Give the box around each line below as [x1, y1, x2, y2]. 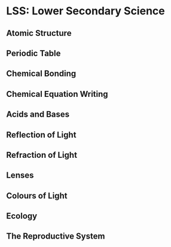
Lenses [6, 170, 34, 181]
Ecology [6, 211, 38, 221]
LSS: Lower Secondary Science [6, 4, 166, 18]
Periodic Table [6, 48, 61, 58]
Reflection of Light [6, 130, 77, 140]
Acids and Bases [6, 109, 70, 120]
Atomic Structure [6, 28, 72, 38]
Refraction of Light [6, 150, 78, 160]
